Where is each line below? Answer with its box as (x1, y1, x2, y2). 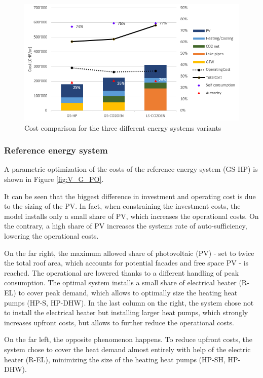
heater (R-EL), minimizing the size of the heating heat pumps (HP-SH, (4, 354, 226, 364)
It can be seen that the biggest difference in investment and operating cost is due (4, 191, 256, 201)
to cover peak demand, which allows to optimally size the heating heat (18, 287, 238, 298)
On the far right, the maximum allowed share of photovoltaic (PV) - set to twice (4, 247, 254, 258)
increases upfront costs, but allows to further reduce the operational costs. (4, 317, 234, 327)
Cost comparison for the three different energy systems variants (24, 122, 221, 133)
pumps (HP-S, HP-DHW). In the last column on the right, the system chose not (4, 297, 254, 308)
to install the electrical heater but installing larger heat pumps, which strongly (4, 307, 248, 318)
